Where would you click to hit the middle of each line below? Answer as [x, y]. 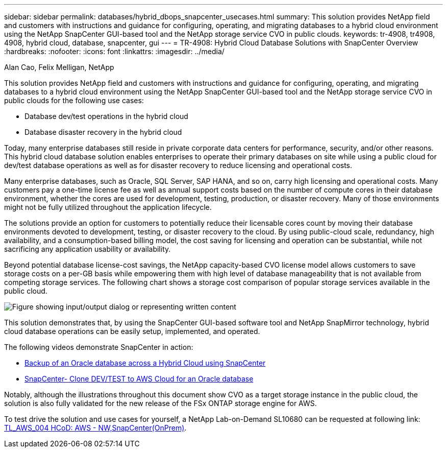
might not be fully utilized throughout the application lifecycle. [108, 207]
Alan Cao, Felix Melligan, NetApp [59, 67]
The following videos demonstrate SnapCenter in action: [99, 347]
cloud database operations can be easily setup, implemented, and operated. [132, 331]
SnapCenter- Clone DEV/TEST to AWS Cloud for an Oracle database [139, 379]
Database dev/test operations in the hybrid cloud [106, 116]
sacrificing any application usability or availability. [88, 249]
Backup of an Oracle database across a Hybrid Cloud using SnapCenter [145, 363]
